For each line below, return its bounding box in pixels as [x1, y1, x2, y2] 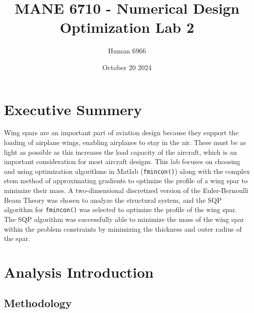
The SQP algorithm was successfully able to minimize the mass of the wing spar [4, 214, 244, 224]
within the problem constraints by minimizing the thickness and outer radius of [4, 223, 242, 234]
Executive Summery [4, 99, 142, 119]
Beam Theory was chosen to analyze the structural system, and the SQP [4, 194, 222, 205]
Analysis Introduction [4, 262, 154, 282]
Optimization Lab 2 [60, 17, 194, 37]
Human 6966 [108, 46, 146, 56]
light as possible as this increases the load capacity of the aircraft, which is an [4, 146, 237, 157]
